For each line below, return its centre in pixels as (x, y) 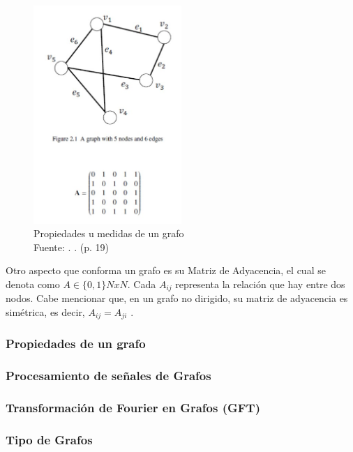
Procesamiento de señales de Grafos (108, 376)
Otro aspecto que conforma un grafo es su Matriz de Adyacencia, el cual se (166, 270)
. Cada (142, 284)
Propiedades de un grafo (76, 344)
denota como (33, 284)
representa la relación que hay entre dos (260, 284)
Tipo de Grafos (49, 439)
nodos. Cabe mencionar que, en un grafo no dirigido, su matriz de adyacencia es (177, 298)
